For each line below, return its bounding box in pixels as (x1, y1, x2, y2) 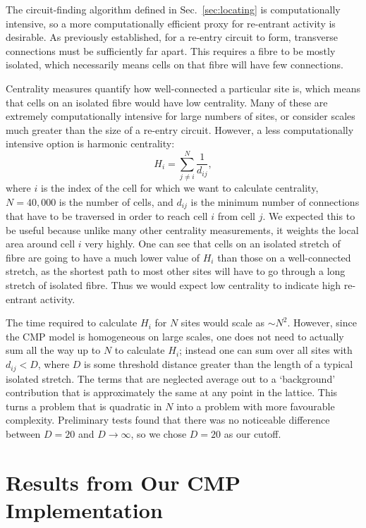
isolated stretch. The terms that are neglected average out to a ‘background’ (6, 371, 336, 386)
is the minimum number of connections (190, 194, 360, 209)
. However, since (287, 315, 357, 330)
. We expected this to (262, 209, 355, 223)
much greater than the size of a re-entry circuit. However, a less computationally (6, 122, 354, 137)
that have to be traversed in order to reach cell (6, 209, 208, 223)
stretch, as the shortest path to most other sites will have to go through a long (6, 264, 346, 278)
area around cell (6, 236, 75, 251)
